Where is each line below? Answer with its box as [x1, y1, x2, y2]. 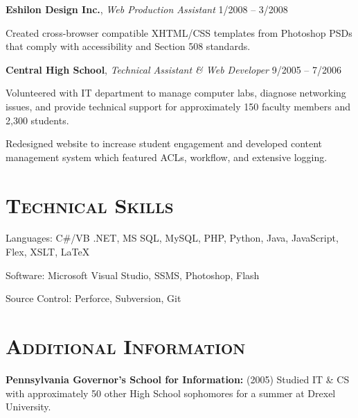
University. [6, 399, 51, 414]
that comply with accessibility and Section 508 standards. [6, 39, 251, 53]
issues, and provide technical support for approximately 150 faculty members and [6, 99, 350, 113]
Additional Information [6, 332, 246, 360]
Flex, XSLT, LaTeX [6, 244, 90, 259]
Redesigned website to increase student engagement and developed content [6, 136, 323, 151]
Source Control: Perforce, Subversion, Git [6, 291, 181, 306]
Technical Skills [6, 190, 174, 219]
